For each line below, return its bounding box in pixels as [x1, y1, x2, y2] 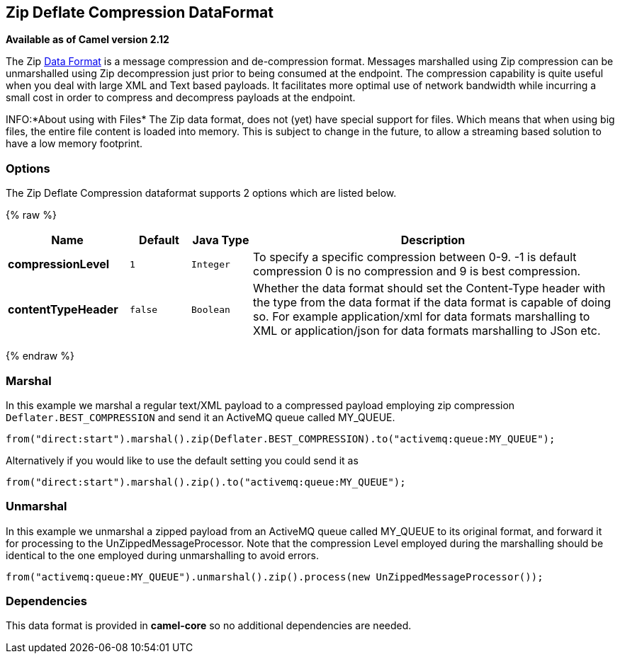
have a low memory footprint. [6, 137, 143, 150]
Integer [191, 258, 230, 270]
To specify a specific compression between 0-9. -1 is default [253, 250, 577, 265]
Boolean [191, 304, 230, 315]
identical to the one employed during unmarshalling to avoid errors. [6, 549, 319, 561]
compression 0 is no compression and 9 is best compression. [253, 264, 581, 279]
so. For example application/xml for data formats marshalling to [253, 309, 590, 324]
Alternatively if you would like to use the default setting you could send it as [6, 454, 359, 466]
